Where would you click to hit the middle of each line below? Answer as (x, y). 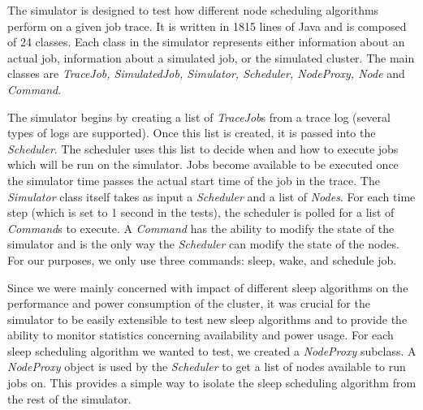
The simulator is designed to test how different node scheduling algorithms (193, 10)
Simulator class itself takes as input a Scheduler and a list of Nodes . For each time (211, 196)
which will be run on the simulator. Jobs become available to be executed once (203, 164)
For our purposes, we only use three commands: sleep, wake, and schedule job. (202, 259)
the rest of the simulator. (69, 398)
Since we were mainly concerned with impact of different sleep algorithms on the (208, 287)
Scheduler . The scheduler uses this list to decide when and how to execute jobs (203, 148)
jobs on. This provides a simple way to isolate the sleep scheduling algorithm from (212, 383)
